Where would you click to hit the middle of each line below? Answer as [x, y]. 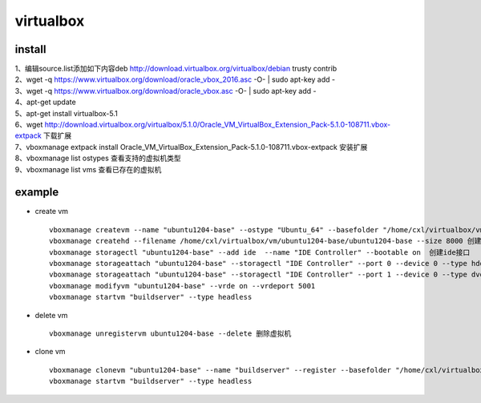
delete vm [51, 315]
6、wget [29, 125]
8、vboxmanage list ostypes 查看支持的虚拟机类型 [98, 158]
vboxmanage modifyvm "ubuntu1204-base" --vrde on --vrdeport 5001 [182, 286]
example [37, 192]
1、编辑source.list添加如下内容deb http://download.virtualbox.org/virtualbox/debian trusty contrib [176, 69]
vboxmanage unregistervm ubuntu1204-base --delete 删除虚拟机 [170, 334]
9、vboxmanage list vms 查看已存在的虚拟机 [88, 169]
